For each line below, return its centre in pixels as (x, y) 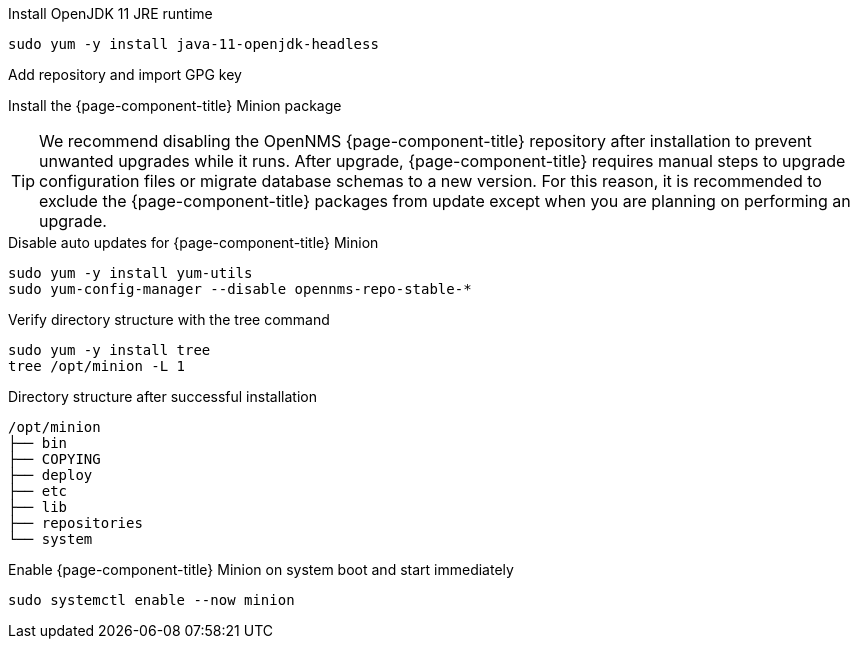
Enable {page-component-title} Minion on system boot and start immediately (261, 569)
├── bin (38, 443)
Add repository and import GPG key (125, 74)
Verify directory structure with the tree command (169, 319)
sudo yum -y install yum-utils (130, 273)
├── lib (38, 507)
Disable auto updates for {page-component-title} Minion (193, 242)
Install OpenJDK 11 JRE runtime (110, 13)
